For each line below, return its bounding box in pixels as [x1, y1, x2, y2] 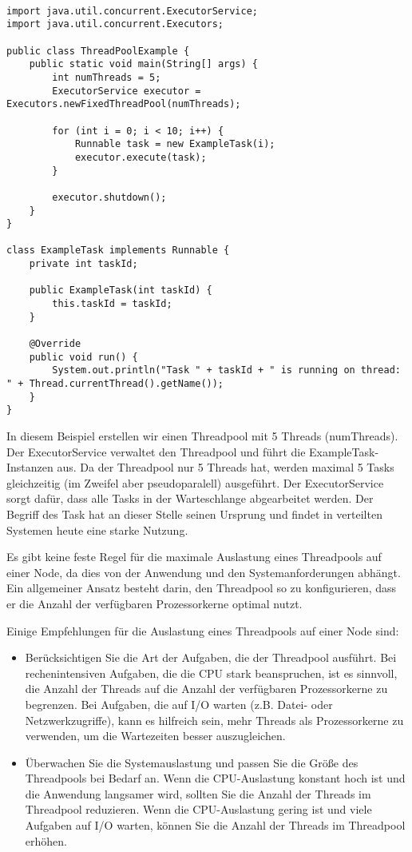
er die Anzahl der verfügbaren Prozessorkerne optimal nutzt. [6, 595, 303, 611]
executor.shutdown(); [52, 191, 167, 203]
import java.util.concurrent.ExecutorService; [6, 5, 258, 17]
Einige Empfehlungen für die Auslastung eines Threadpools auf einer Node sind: [6, 622, 399, 639]
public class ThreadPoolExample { [6, 45, 190, 57]
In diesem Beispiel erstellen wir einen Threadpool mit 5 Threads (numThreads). [6, 428, 398, 444]
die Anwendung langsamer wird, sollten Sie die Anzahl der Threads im [25, 785, 371, 802]
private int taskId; [29, 258, 138, 270]
